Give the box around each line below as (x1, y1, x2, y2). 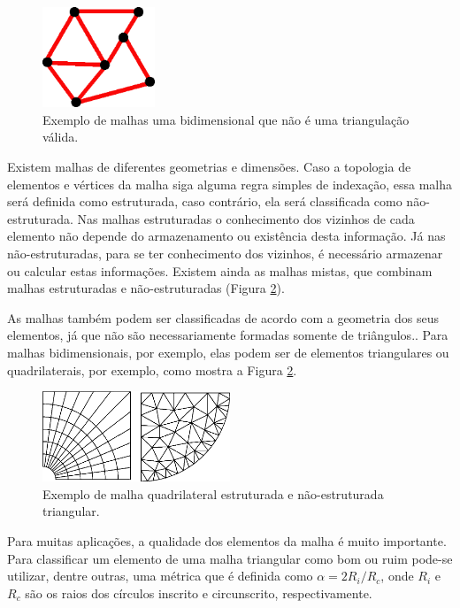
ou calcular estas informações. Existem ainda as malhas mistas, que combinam (7, 261, 433, 280)
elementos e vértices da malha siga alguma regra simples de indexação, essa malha (7, 174, 453, 193)
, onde (380, 566, 414, 585)
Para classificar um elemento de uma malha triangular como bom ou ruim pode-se (7, 549, 453, 567)
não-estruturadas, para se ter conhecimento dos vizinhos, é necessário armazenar (7, 244, 443, 262)
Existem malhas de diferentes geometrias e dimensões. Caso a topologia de (7, 158, 411, 176)
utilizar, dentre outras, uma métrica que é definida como (7, 566, 313, 585)
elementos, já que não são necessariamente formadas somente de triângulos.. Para (7, 326, 448, 344)
